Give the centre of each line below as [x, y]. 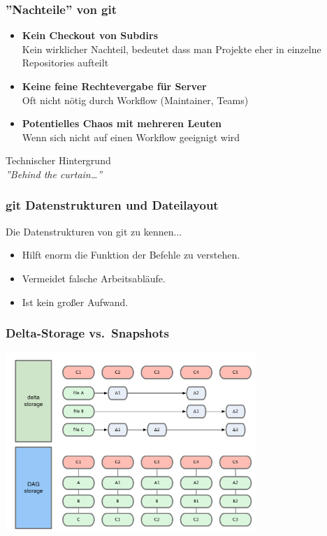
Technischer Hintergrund [58, 160]
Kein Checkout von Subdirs [90, 35]
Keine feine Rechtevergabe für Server [114, 86]
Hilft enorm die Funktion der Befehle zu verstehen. [131, 255]
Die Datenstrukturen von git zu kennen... [94, 231]
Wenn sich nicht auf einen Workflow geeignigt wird [131, 137]
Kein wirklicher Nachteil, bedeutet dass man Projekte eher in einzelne [172, 49]
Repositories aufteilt [65, 63]
